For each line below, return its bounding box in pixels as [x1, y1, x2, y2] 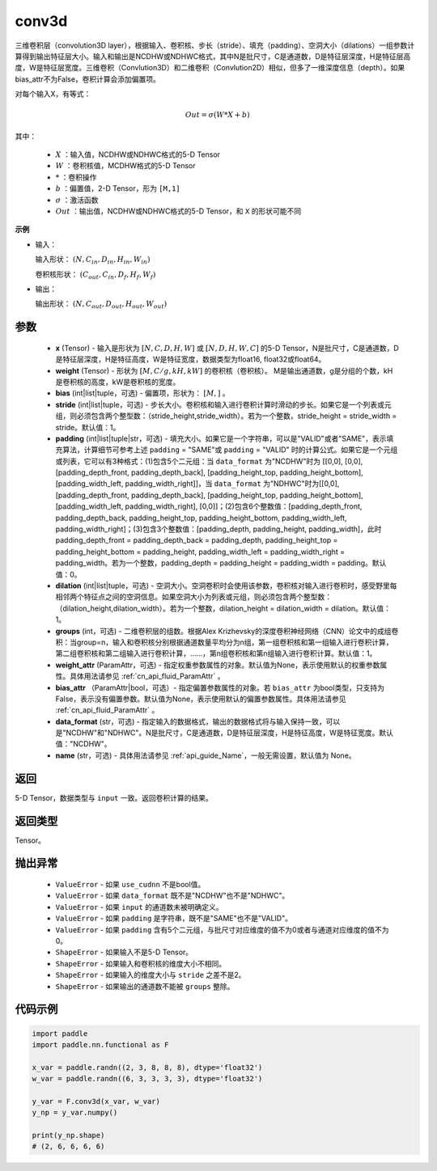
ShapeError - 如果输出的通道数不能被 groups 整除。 [55, 981, 235, 991]
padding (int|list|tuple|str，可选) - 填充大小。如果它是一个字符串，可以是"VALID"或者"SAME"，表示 [55, 433, 387, 443]
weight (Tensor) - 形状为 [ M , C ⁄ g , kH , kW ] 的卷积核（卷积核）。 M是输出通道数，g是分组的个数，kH [55, 366, 393, 375]
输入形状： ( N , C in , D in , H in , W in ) [35, 255, 151, 266]
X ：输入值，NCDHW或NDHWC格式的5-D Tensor [55, 150, 221, 159]
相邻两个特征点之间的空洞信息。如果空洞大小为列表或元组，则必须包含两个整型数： [55, 592, 332, 602]
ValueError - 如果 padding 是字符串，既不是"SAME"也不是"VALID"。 [55, 914, 293, 924]
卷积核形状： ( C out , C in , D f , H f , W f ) [35, 269, 156, 281]
